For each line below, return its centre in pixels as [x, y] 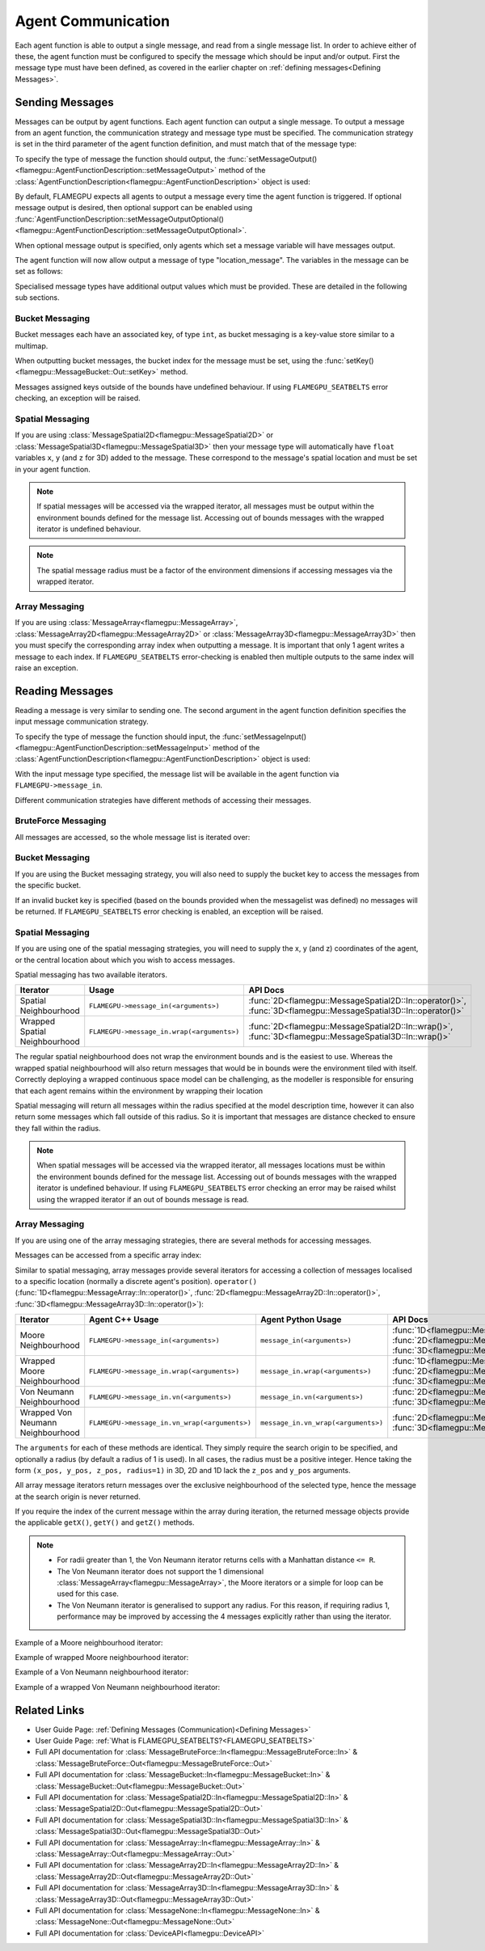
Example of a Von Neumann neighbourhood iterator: [102, 1672]
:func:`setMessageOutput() [272, 158]
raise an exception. [46, 668]
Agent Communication [92, 21]
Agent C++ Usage [124, 1320]
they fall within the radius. [58, 1128]
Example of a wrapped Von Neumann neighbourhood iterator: [118, 1687]
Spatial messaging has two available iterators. [91, 974]
